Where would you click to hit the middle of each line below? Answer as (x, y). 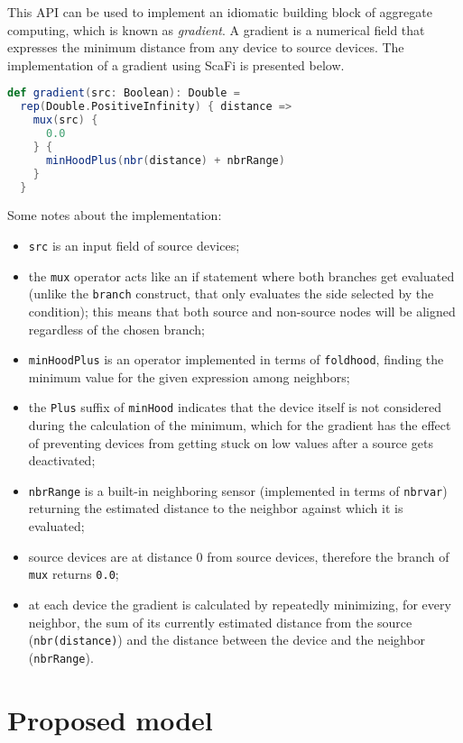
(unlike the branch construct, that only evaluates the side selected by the (231, 294)
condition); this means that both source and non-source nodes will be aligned (242, 311)
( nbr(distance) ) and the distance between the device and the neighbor (227, 640)
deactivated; (62, 460)
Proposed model (110, 719)
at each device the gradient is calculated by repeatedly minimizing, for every (240, 604)
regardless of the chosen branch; (116, 329)
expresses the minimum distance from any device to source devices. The (206, 47)
